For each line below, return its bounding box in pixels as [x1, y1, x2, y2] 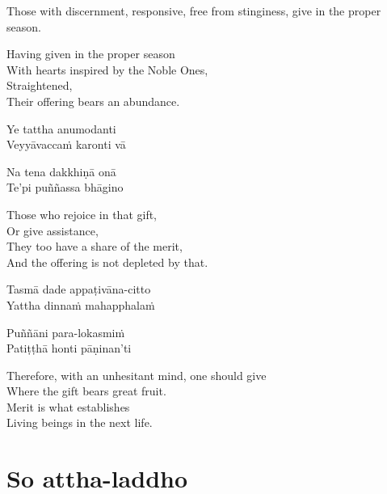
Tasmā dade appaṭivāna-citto [6, 281, 151, 298]
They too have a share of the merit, [6, 238, 183, 255]
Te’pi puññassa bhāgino [6, 179, 124, 196]
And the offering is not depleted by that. [6, 253, 208, 270]
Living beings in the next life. [6, 414, 153, 431]
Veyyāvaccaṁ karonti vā [6, 136, 126, 153]
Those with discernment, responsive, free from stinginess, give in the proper [6, 2, 381, 19]
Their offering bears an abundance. [6, 92, 180, 109]
